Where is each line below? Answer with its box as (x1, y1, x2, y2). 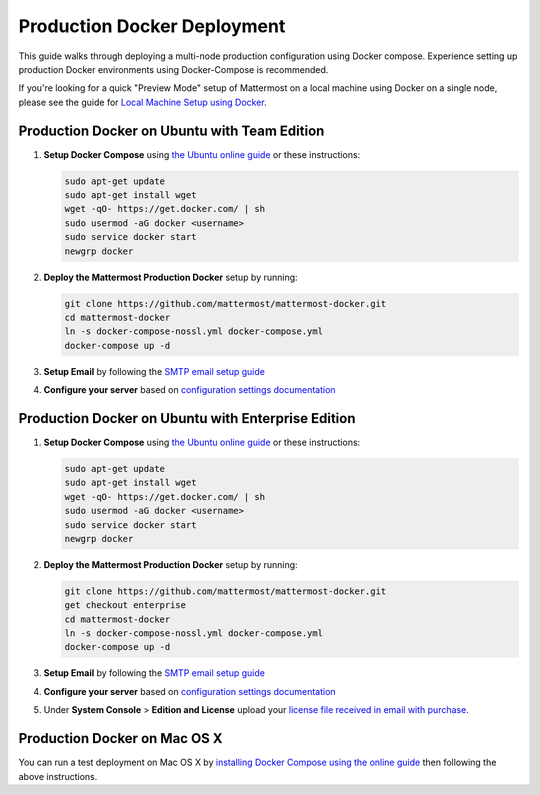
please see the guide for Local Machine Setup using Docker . (18, 96, 267, 108)
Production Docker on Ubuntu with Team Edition (18, 122, 325, 139)
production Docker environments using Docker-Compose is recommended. (18, 63, 329, 75)
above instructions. (18, 770, 98, 782)
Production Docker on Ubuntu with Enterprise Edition (18, 410, 356, 427)
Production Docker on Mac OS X (18, 730, 224, 747)
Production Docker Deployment (18, 15, 286, 37)
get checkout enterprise (64, 600, 187, 611)
